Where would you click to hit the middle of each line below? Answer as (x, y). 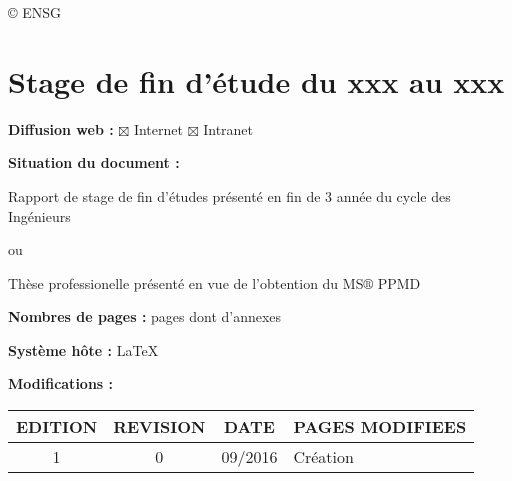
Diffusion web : (61, 128)
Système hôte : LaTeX (83, 349)
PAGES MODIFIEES (380, 427)
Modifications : (61, 383)
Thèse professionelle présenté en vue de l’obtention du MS (186, 282)
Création (323, 457)
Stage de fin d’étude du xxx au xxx (256, 80)
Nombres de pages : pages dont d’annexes (145, 316)
